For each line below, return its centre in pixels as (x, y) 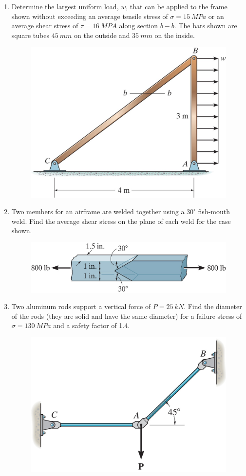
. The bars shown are (206, 26)
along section (139, 26)
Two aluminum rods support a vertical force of (81, 306)
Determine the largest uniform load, (65, 6)
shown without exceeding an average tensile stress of (90, 16)
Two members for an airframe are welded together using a (98, 211)
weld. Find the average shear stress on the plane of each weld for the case (121, 221)
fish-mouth (214, 211)
